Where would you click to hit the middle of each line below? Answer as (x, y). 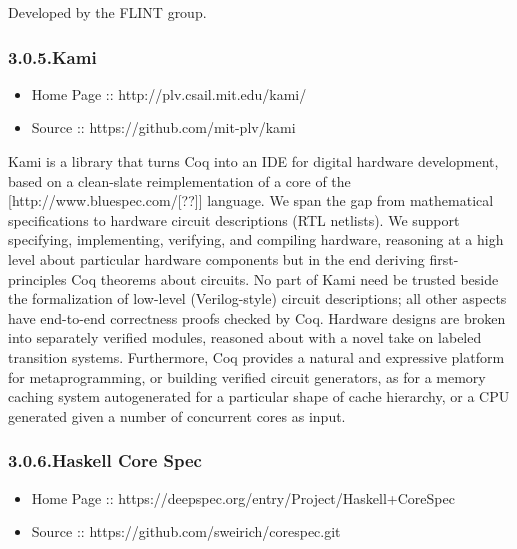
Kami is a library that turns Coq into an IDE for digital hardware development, (253, 161)
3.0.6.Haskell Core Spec (105, 460)
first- (444, 258)
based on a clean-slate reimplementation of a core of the (179, 180)
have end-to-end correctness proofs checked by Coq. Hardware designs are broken (257, 317)
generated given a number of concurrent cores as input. (177, 415)
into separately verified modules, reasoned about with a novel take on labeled (245, 337)
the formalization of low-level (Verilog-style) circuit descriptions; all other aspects (257, 298)
